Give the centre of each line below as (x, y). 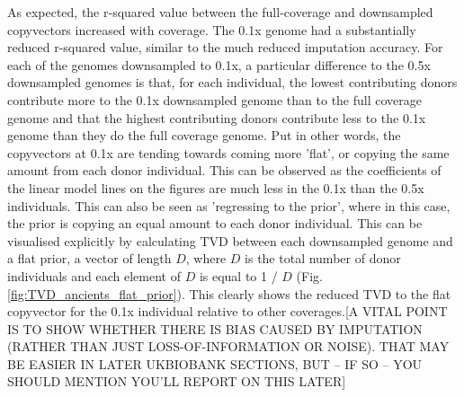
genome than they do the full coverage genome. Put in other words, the (204, 135)
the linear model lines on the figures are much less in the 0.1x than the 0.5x (216, 187)
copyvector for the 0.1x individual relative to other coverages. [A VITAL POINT (228, 311)
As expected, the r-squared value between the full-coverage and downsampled (220, 12)
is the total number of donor (323, 258)
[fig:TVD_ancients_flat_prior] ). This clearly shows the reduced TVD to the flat (229, 293)
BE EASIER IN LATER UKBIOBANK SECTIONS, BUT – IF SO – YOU (215, 363)
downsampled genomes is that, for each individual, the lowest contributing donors (232, 82)
